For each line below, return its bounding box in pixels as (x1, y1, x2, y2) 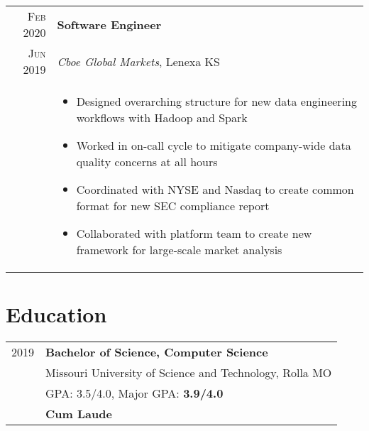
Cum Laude (45, 405, 112, 422)
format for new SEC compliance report (76, 197, 270, 214)
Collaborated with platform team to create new (76, 225, 312, 241)
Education (6, 300, 107, 329)
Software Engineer (57, 16, 162, 33)
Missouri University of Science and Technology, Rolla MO (45, 364, 332, 381)
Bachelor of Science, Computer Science (45, 344, 268, 361)
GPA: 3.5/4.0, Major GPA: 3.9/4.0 (45, 385, 224, 402)
